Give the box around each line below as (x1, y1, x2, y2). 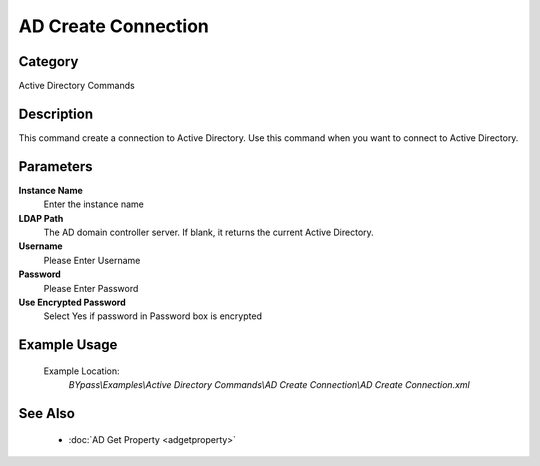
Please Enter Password (43, 282, 139, 294)
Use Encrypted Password (18, 296, 127, 308)
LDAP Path (18, 212, 64, 224)
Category (18, 53, 79, 70)
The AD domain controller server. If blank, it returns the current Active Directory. (43, 226, 374, 239)
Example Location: (43, 365, 120, 377)
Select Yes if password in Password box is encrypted (43, 310, 262, 322)
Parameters (18, 158, 93, 175)
